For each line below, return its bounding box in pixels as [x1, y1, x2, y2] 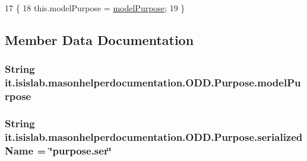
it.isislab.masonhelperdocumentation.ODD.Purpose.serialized [5, 129, 303, 144]
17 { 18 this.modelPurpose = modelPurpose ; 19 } [5, 2, 185, 14]
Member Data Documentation [5, 30, 194, 49]
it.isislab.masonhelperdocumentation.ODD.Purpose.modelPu [5, 75, 301, 90]
